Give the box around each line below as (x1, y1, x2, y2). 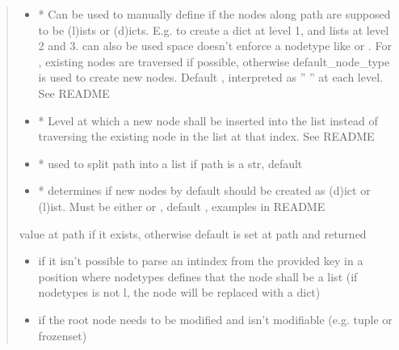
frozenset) (38, 327, 87, 344)
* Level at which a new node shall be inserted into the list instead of (38, 112, 378, 129)
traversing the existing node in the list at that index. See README (38, 128, 375, 145)
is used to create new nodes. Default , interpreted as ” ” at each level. (38, 69, 383, 86)
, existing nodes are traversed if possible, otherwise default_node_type (38, 53, 390, 70)
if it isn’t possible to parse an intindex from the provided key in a (38, 252, 363, 269)
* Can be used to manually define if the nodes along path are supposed (38, 6, 391, 22)
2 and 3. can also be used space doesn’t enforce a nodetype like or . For (38, 37, 392, 54)
